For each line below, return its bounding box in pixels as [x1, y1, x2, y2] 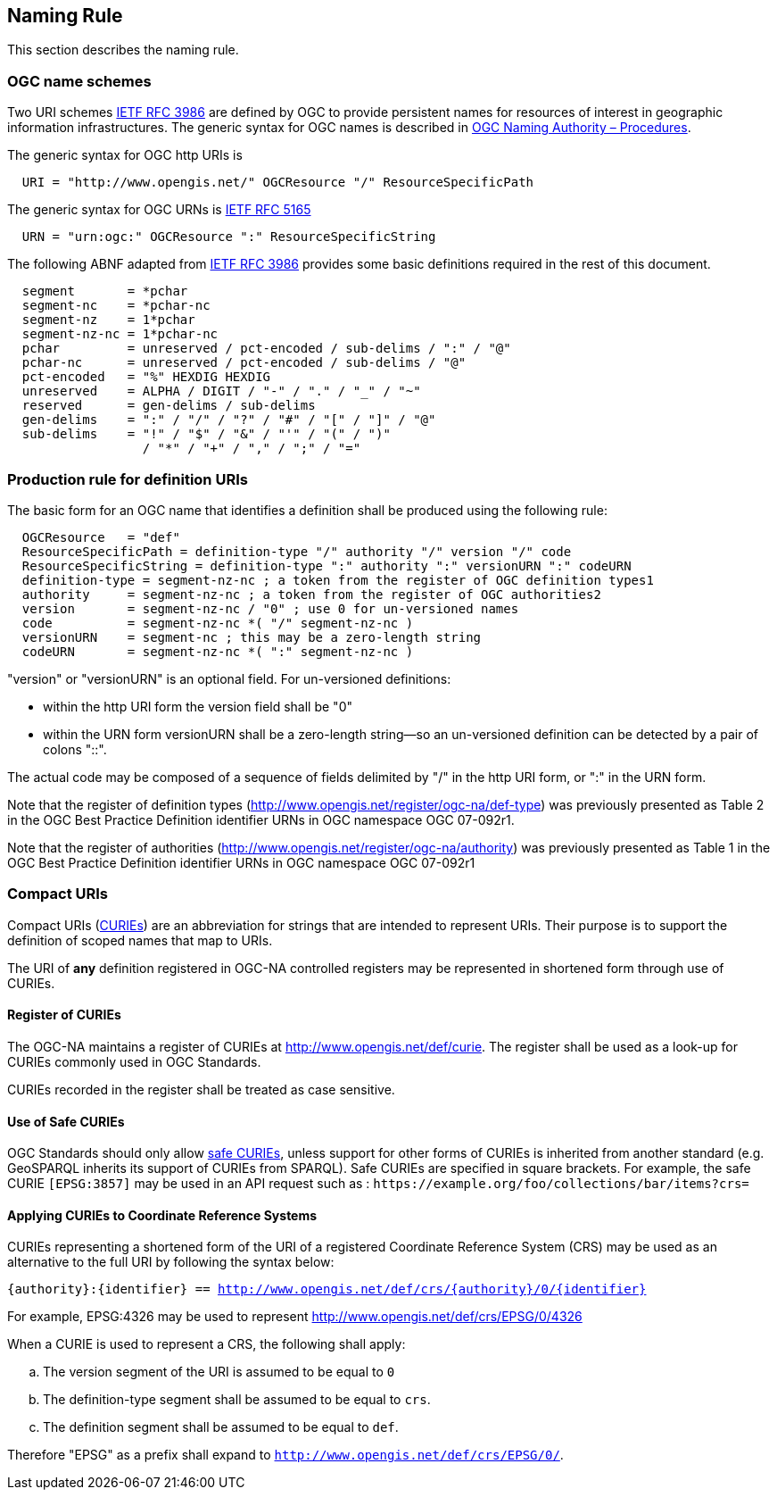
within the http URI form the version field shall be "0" [43, 698, 352, 714]
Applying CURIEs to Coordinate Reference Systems [7, 1207, 318, 1223]
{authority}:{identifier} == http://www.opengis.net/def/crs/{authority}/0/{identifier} [7, 1282, 647, 1297]
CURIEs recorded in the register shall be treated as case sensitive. [7, 1081, 395, 1097]
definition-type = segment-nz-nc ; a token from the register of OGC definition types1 [21, 572, 654, 587]
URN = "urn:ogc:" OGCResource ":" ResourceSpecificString [21, 229, 436, 245]
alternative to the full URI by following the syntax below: [7, 1254, 335, 1270]
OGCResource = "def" [21, 529, 180, 545]
